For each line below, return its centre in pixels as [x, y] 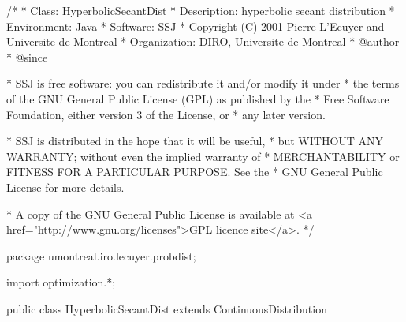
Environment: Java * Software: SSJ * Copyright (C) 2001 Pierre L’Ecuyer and [196, 26]
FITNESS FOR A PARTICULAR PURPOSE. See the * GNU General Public [195, 172]
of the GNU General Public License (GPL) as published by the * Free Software [198, 98]
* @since [27, 56]
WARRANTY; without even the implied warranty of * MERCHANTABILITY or [203, 156]
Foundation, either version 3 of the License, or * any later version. [166, 114]
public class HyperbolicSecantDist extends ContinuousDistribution [167, 308]
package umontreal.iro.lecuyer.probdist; [101, 255]
